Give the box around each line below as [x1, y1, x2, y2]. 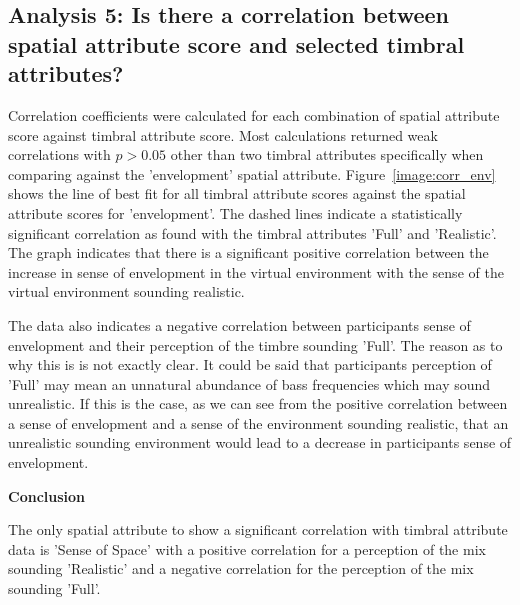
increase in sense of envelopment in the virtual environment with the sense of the [8, 261, 504, 282]
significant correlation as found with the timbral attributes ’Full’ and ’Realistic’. [8, 222, 497, 243]
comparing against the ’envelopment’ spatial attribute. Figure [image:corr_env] [8, 163, 496, 184]
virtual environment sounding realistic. [8, 281, 245, 302]
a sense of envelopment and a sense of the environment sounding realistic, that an [8, 412, 509, 433]
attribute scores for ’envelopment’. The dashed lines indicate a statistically [8, 202, 463, 223]
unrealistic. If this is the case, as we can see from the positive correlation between [8, 393, 508, 414]
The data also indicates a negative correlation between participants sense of [8, 314, 471, 335]
